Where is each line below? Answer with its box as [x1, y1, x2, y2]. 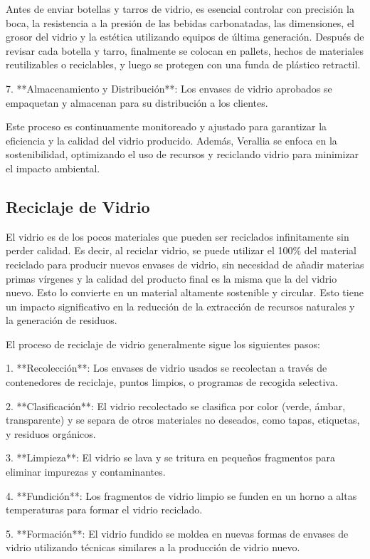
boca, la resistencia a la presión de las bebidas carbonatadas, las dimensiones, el [6, 15, 355, 30]
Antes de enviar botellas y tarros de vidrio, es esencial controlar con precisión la [6, 1, 354, 16]
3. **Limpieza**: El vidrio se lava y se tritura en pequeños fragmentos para [6, 450, 335, 465]
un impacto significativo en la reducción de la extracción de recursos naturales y [6, 298, 355, 313]
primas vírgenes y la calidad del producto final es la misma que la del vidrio [6, 271, 337, 286]
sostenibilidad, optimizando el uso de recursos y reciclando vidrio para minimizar [6, 147, 359, 162]
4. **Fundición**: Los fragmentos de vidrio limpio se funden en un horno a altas [6, 488, 357, 503]
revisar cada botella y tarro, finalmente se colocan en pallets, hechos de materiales [6, 43, 364, 58]
